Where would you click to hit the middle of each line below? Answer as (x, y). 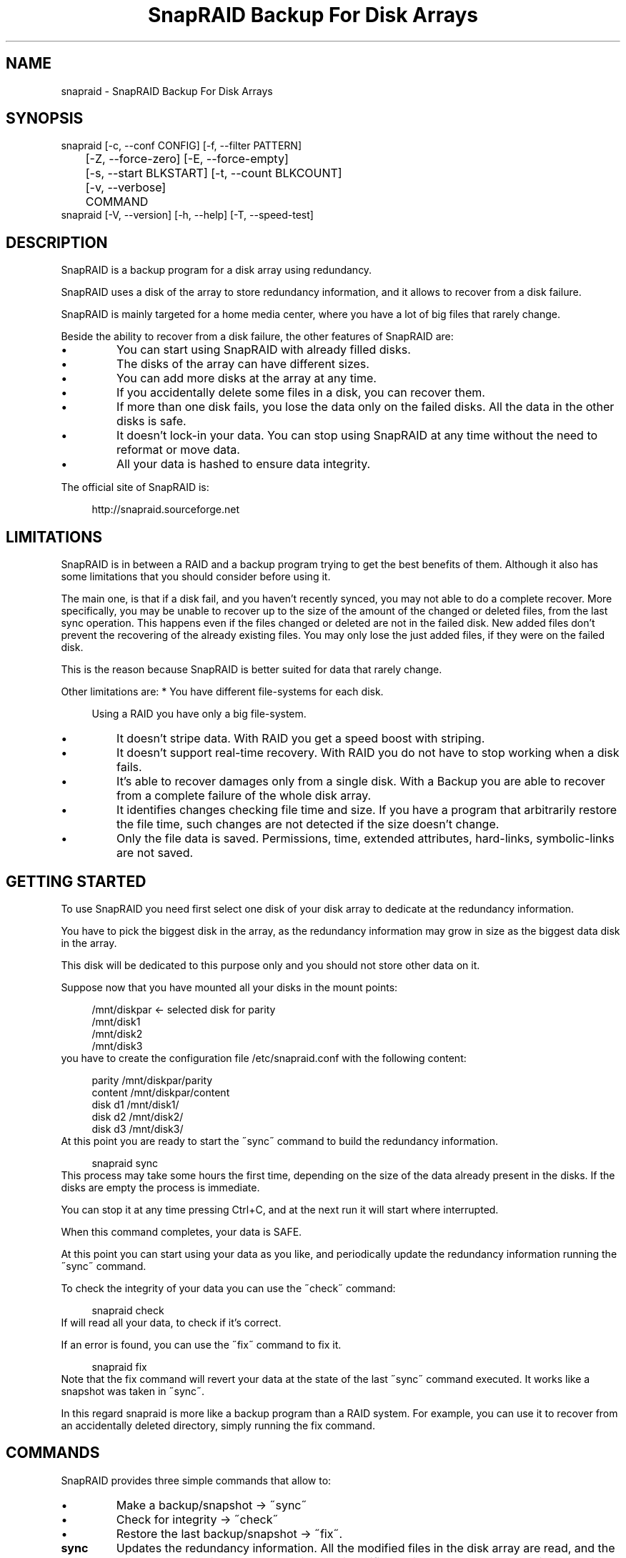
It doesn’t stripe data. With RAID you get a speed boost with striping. (301, 739)
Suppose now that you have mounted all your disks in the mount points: (229, 987)
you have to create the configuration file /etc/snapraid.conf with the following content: (264, 1058)
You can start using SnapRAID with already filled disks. (264, 350)
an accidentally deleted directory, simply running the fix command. (218, 1425)
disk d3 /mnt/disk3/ (138, 1128)
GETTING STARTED (76, 881)
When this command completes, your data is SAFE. (182, 1231)
